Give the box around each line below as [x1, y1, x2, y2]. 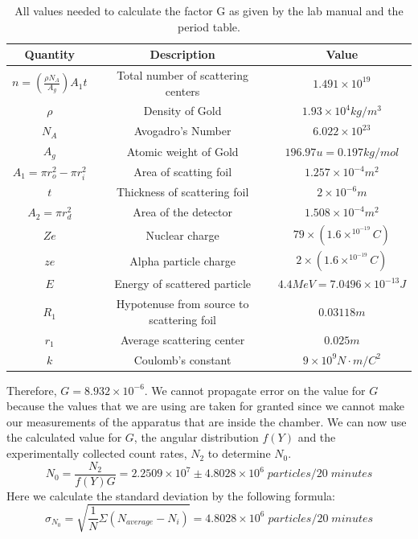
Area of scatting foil [133, 163, 232, 180]
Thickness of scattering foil [116, 183, 249, 200]
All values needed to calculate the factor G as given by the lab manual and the [14, 2, 404, 19]
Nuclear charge [145, 226, 219, 243]
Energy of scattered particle [114, 275, 252, 292]
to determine [207, 445, 271, 462]
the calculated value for [6, 429, 122, 446]
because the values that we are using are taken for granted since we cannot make [6, 397, 405, 414]
